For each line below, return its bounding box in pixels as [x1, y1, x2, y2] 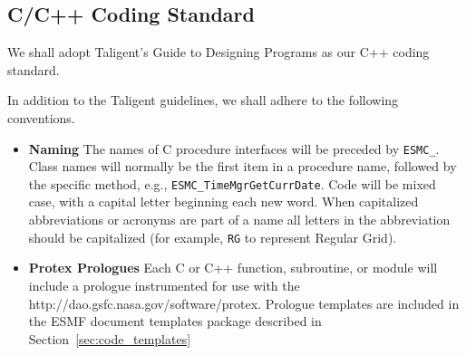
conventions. [7, 108, 75, 127]
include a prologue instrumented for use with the [28, 275, 300, 294]
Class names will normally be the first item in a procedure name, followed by [28, 157, 457, 176]
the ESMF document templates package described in [28, 312, 322, 331]
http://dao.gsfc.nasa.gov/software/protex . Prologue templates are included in [28, 293, 460, 312]
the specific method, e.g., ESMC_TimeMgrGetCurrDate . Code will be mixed [28, 174, 436, 193]
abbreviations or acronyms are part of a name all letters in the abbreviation [28, 210, 451, 229]
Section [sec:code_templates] [28, 329, 191, 348]
